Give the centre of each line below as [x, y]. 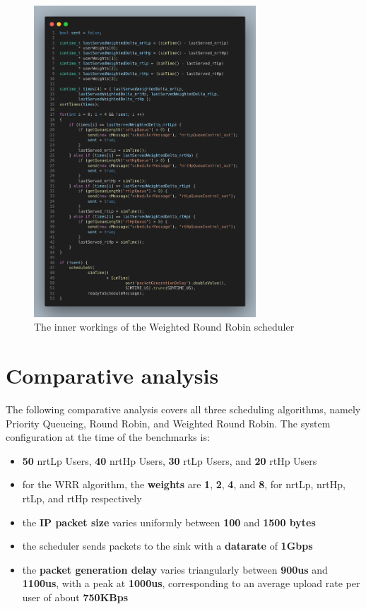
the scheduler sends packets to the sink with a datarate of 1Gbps [167, 546]
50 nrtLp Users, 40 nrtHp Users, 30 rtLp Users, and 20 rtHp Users [170, 460]
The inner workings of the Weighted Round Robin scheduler [164, 327]
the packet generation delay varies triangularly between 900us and [175, 569]
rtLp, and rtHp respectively [82, 498]
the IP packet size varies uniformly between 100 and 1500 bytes [169, 522]
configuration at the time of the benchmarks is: [108, 437]
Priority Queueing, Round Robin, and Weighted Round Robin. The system [168, 423]
